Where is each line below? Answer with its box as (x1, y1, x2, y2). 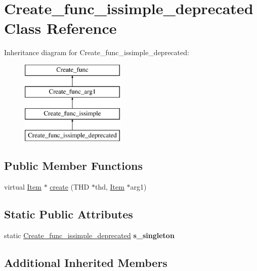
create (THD (50, 181, 90, 192)
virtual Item (4, 181, 41, 192)
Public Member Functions (4, 158, 143, 173)
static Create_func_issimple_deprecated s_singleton (4, 230, 175, 240)
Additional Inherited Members (4, 254, 167, 270)
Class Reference (4, 18, 117, 38)
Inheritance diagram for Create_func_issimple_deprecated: (4, 47, 189, 58)
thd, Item (95, 181, 124, 192)
